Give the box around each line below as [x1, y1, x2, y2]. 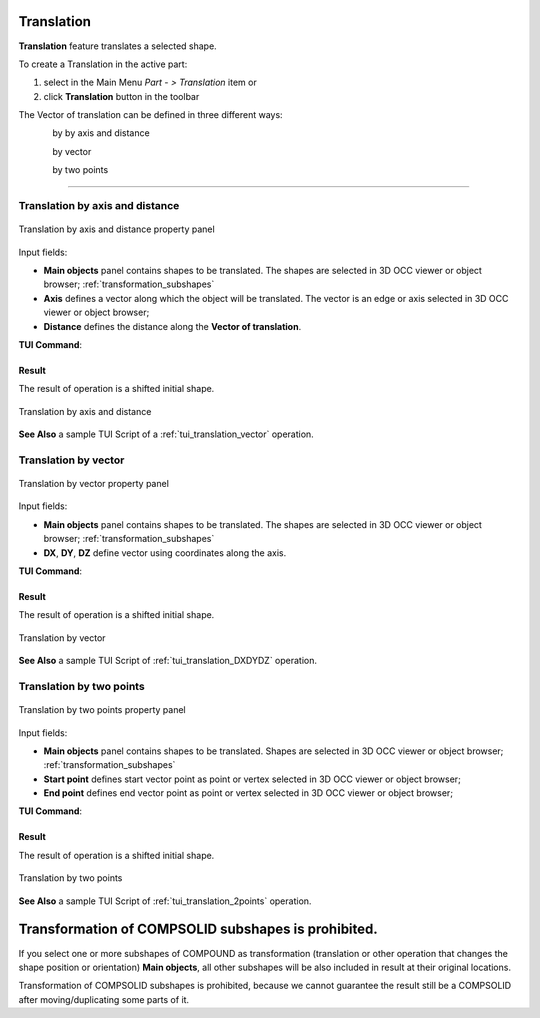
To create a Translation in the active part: [18, 58, 188, 70]
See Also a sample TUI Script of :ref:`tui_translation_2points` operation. [18, 895, 312, 907]
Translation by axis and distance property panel [18, 223, 215, 235]
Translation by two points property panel [18, 704, 186, 716]
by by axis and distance [52, 127, 150, 139]
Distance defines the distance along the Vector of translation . [43, 320, 302, 332]
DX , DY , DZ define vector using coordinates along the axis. [43, 546, 287, 559]
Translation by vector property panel [18, 478, 170, 490]
